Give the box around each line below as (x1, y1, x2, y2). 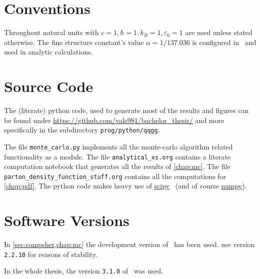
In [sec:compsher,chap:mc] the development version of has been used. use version (4, 239, 255, 249)
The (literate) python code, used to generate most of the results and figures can (4, 105, 249, 115)
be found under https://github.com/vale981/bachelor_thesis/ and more (4, 114, 224, 125)
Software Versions (4, 210, 130, 230)
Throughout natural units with (4, 27, 99, 37)
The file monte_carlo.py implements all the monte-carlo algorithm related (4, 141, 233, 151)
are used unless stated (185, 27, 252, 37)
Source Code (4, 76, 93, 96)
